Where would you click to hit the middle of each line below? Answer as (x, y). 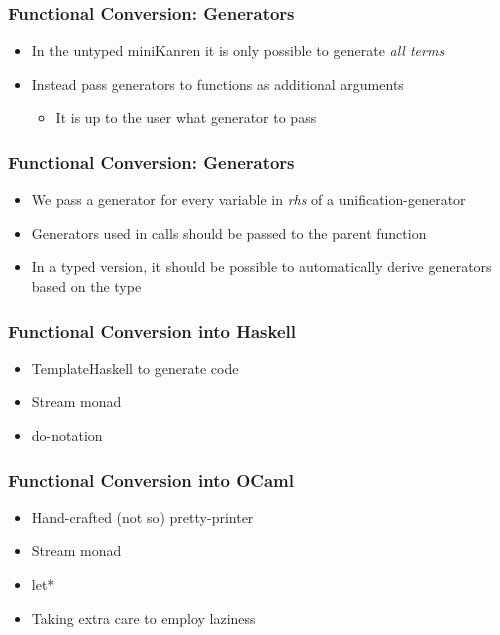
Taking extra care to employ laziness (143, 617)
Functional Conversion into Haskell (152, 330)
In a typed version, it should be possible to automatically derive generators (261, 266)
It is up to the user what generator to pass (186, 117)
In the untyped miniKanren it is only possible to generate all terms (238, 50)
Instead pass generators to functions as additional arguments (217, 83)
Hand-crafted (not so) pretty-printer (142, 516)
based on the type (86, 286)
